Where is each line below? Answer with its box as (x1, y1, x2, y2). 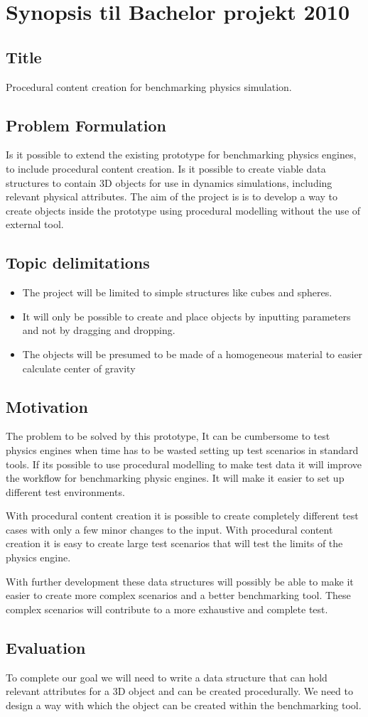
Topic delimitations (6, 252, 150, 274)
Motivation (6, 395, 88, 417)
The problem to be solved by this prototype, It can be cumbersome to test (6, 428, 330, 443)
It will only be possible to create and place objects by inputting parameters (22, 308, 351, 323)
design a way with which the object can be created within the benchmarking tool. (6, 697, 362, 712)
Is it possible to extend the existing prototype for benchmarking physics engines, (6, 147, 357, 162)
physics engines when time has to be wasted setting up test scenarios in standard (6, 442, 359, 457)
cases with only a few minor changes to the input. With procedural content (6, 522, 333, 537)
